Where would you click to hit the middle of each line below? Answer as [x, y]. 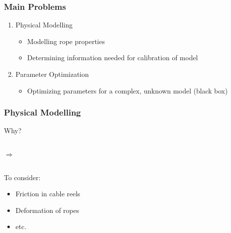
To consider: [22, 177]
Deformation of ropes [47, 210]
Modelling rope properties [66, 41]
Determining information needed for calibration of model [113, 58]
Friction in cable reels [48, 194]
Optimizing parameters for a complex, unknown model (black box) [128, 90]
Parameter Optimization [52, 74]
